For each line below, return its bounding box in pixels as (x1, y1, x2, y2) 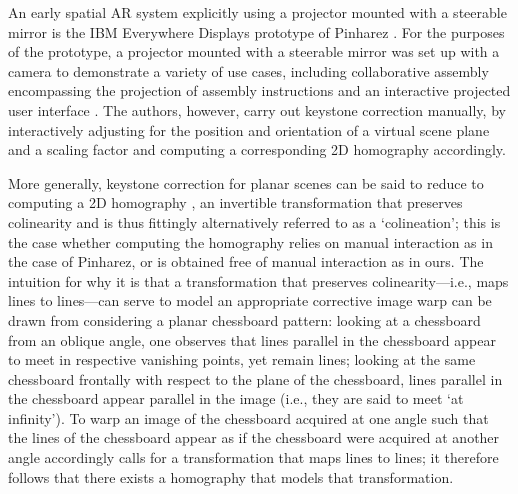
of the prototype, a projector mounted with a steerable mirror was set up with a (8, 41, 500, 62)
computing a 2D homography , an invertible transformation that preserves (8, 192, 463, 213)
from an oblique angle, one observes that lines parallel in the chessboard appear (8, 329, 496, 350)
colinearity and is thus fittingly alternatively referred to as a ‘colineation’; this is (8, 211, 501, 232)
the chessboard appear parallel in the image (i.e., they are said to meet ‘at (8, 388, 464, 409)
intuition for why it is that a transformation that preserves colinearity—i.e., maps (8, 270, 509, 291)
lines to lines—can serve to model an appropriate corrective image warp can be (8, 290, 492, 311)
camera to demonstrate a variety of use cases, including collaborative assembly (8, 60, 489, 81)
